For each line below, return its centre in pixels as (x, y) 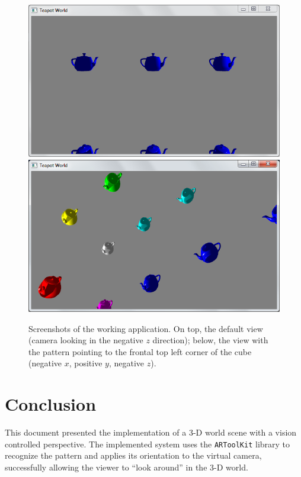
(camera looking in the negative (86, 340)
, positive (86, 363)
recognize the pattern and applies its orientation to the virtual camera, (133, 455)
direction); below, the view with (210, 340)
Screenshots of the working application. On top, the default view (146, 328)
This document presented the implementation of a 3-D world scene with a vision (151, 432)
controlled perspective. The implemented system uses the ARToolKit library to (148, 444)
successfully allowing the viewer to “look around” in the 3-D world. (127, 467)
